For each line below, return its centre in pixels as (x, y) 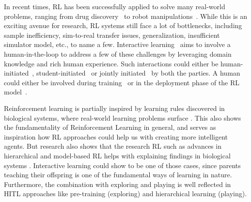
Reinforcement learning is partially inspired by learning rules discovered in (114, 108)
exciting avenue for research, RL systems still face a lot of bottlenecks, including (123, 25)
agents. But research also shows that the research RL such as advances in (113, 146)
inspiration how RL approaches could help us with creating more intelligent (116, 136)
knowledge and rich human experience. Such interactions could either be (111, 63)
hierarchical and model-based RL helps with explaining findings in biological (117, 155)
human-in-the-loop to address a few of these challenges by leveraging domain (118, 54)
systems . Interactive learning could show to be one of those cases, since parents (122, 165)
